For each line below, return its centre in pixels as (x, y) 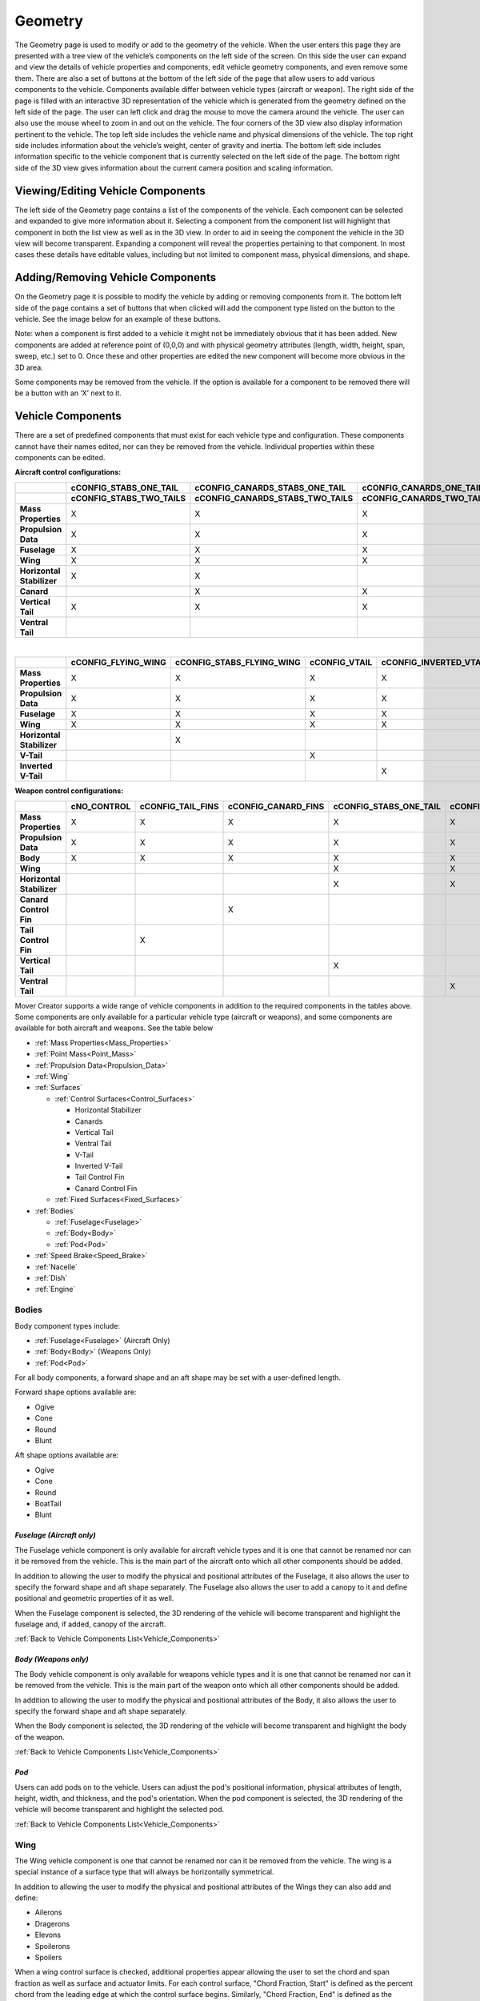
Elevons (48, 1935)
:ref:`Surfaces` (59, 1088)
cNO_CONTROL (101, 806)
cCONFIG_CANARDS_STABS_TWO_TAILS (274, 498)
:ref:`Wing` (52, 1076)
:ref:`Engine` (55, 1289)
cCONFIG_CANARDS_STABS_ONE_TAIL (270, 487)
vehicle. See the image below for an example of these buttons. (118, 319)
